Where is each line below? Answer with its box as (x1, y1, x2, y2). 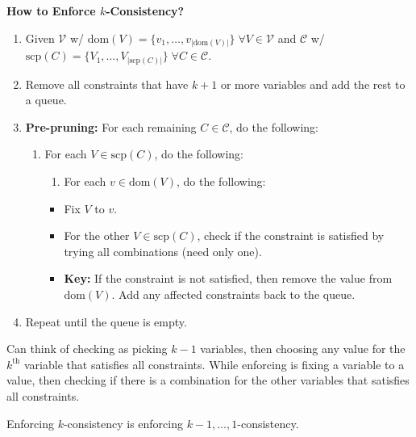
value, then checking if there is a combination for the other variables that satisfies (6, 372, 410, 389)
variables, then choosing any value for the (200, 340, 406, 357)
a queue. (25, 91, 67, 108)
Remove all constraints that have (25, 75, 189, 92)
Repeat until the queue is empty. (25, 313, 187, 330)
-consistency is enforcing (63, 414, 183, 431)
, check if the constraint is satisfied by (197, 227, 385, 244)
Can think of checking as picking (6, 340, 168, 357)
